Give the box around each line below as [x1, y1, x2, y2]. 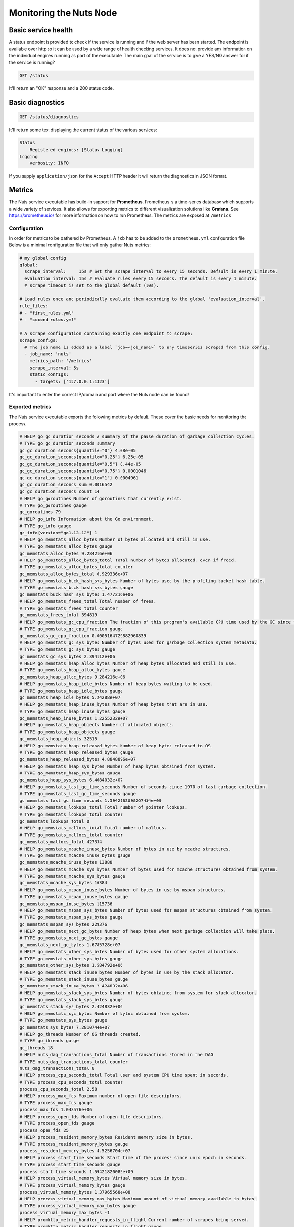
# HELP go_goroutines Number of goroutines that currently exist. [19, 496, 182, 501]
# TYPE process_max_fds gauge [19, 1100, 92, 1105]
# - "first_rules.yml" [19, 310, 74, 316]
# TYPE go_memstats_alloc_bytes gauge [19, 544, 113, 549]
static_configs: [29, 372, 69, 377]
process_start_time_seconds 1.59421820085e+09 [19, 1169, 133, 1174]
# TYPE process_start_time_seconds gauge [19, 1162, 121, 1168]
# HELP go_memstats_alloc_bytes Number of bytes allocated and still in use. [19, 536, 211, 542]
